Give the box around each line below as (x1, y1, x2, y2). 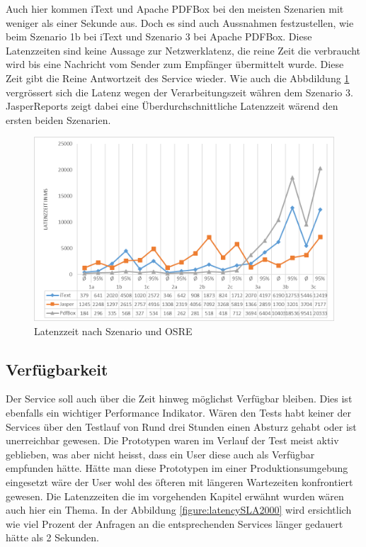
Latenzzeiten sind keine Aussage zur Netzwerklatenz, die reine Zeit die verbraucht (6, 43, 361, 57)
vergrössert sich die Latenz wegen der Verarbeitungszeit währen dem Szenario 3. (6, 84, 353, 99)
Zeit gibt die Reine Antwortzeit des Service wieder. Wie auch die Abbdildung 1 (6, 70, 350, 85)
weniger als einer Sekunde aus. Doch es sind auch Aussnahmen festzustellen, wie (6, 15, 354, 30)
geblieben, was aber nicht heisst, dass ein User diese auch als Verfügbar (6, 446, 315, 461)
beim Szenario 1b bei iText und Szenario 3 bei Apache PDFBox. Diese (6, 29, 312, 44)
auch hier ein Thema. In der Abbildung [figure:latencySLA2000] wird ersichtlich (6, 502, 352, 517)
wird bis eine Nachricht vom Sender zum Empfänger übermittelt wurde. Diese (6, 57, 344, 72)
